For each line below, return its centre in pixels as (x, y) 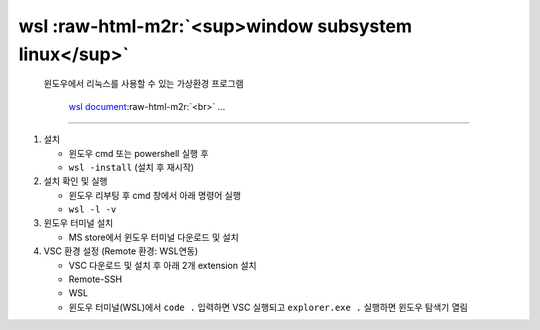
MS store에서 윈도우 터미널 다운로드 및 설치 (153, 237)
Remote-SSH (95, 279)
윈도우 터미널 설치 (78, 223)
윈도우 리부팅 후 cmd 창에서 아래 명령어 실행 (155, 195)
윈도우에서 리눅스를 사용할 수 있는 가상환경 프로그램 (143, 84)
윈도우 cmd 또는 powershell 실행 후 (138, 153)
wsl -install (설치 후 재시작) (131, 167)
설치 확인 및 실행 (75, 181)
